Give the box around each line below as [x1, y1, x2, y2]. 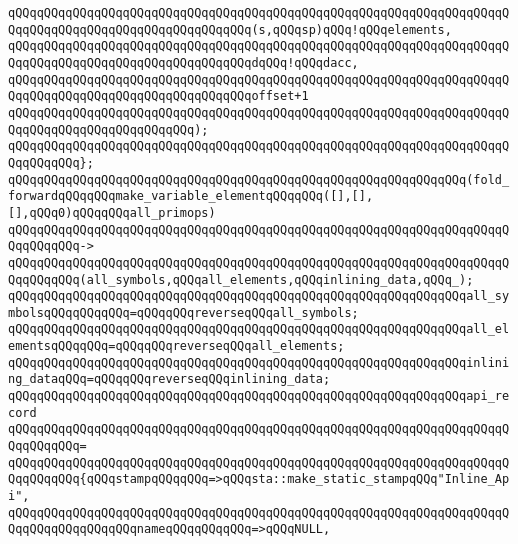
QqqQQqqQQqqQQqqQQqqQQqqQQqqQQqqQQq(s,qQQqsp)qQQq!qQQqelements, [8, 22, 452, 37]
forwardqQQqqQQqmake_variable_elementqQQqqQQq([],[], [8, 189, 374, 204]
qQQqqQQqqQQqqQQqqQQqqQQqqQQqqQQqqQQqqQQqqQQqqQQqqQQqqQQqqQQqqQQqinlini [8, 355, 510, 370]
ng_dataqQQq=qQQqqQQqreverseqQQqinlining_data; [8, 372, 331, 387]
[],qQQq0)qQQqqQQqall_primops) [8, 205, 216, 220]
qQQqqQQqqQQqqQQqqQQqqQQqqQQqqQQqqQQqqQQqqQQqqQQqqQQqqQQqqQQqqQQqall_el [8, 322, 510, 337]
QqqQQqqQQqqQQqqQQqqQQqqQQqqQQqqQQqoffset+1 [8, 89, 309, 104]
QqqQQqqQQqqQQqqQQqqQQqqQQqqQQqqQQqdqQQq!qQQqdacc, [8, 55, 359, 70]
